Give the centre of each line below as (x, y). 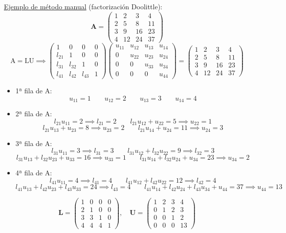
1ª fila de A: (34, 91)
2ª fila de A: (34, 114)
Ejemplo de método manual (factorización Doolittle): (83, 6)
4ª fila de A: (34, 173)
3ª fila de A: (34, 143)
